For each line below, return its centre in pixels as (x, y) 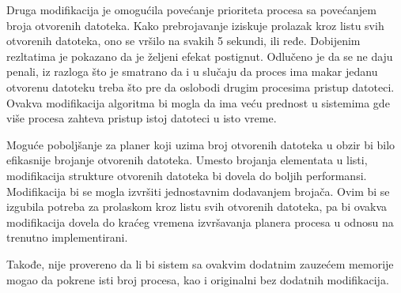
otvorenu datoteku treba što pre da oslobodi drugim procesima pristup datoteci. (200, 86)
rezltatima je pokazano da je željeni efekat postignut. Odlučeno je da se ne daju (200, 56)
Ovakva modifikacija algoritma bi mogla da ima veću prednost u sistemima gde (198, 102)
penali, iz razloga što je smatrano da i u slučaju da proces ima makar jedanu (192, 71)
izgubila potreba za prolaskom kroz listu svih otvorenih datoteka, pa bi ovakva (197, 207)
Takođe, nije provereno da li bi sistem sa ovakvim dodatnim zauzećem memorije (200, 263)
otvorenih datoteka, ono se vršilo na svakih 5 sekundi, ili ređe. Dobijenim (183, 41)
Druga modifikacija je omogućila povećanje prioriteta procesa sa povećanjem (191, 9)
